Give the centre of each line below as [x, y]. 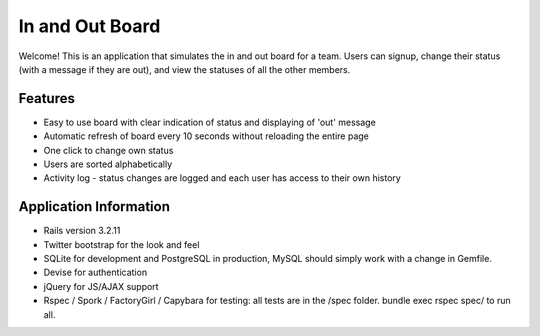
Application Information [94, 206]
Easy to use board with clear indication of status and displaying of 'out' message [210, 122]
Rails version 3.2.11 [82, 231]
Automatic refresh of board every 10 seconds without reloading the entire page [206, 136]
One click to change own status [108, 150]
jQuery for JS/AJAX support [101, 286]
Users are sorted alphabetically [108, 164]
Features [46, 98]
